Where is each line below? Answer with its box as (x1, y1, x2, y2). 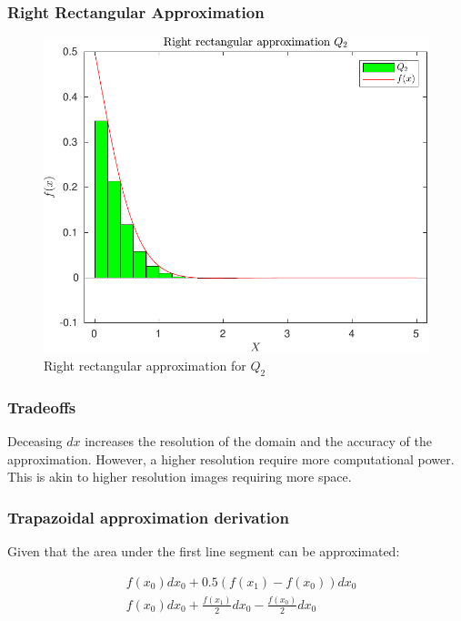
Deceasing (7, 432, 63, 451)
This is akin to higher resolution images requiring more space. (7, 467, 352, 486)
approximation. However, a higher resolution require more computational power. (7, 449, 455, 468)
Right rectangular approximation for (44, 356, 246, 374)
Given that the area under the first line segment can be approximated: (7, 542, 400, 561)
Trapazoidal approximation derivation (7, 505, 289, 528)
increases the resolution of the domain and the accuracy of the (85, 432, 432, 451)
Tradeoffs (7, 395, 76, 418)
